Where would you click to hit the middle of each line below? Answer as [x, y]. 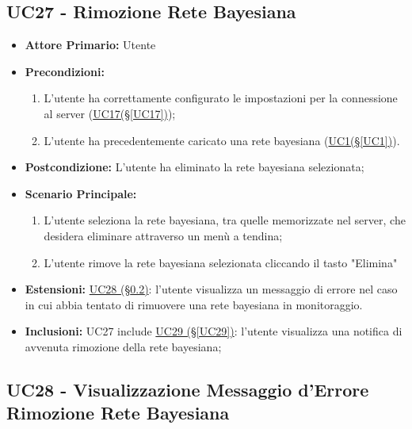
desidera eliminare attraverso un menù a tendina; [163, 235]
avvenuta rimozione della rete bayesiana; [123, 346]
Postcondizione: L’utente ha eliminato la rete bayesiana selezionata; [195, 167]
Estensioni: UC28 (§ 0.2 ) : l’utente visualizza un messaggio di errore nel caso [211, 289]
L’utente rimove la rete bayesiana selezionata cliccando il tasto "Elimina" [221, 262]
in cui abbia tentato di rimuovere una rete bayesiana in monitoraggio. [194, 304]
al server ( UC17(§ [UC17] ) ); [110, 113]
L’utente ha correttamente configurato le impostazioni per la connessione [221, 98]
